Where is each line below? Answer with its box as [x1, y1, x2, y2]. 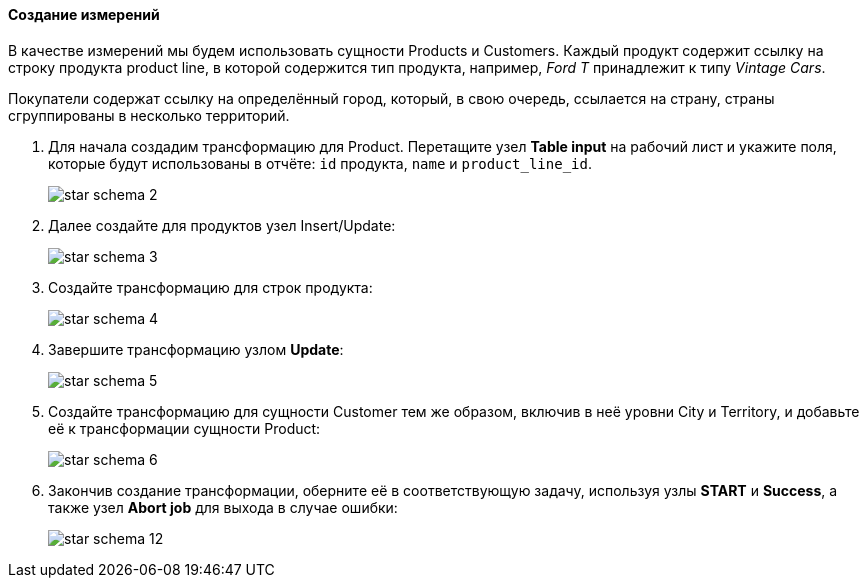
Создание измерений [8, 6, 160, 23]
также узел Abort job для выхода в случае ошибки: [48, 498, 398, 516]
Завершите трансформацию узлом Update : [48, 340, 344, 358]
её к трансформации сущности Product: [48, 419, 321, 437]
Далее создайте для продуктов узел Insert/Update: [48, 216, 396, 234]
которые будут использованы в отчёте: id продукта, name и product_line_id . [48, 154, 592, 172]
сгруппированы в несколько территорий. [8, 106, 290, 124]
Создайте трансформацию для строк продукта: [48, 278, 373, 296]
